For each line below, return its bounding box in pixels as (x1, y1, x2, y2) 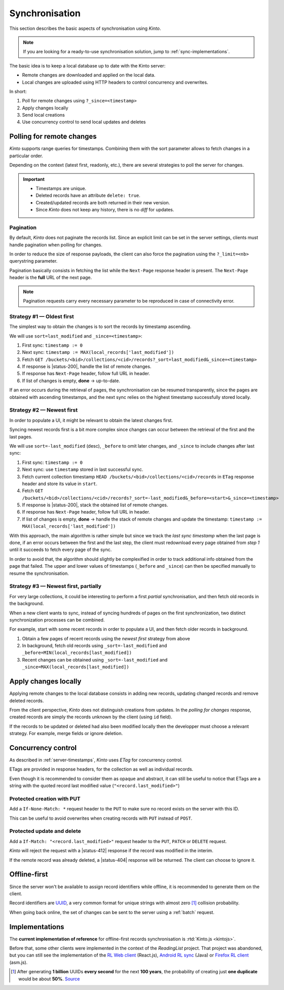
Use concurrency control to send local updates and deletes (22, 119, 146, 125)
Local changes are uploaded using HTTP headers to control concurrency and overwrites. (22, 79, 208, 85)
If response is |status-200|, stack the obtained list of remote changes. (22, 502, 168, 508)
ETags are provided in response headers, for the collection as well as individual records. (9, 766, 194, 773)
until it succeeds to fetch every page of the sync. (9, 546, 112, 553)
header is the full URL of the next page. (9, 274, 92, 281)
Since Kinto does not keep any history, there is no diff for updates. (35, 207, 174, 213)
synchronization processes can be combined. (9, 616, 105, 623)
